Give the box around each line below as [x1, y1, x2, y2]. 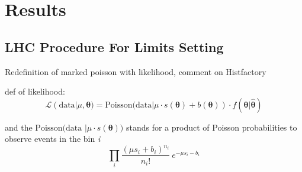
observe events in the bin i [5, 132, 101, 145]
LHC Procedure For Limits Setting [5, 37, 224, 56]
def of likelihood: [5, 85, 65, 98]
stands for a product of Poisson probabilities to [126, 121, 297, 133]
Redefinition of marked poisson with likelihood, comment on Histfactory [5, 65, 266, 77]
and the [5, 121, 33, 133]
